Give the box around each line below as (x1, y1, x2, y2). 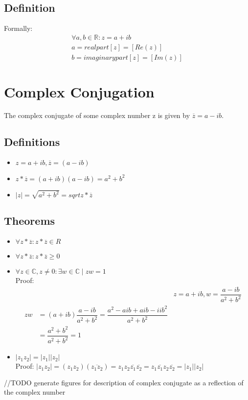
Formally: (4, 23, 33, 33)
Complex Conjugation (4, 82, 155, 102)
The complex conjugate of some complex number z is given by (4, 110, 190, 120)
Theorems (4, 213, 55, 228)
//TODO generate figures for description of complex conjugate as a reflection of (4, 377, 244, 387)
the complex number (4, 387, 66, 397)
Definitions (4, 134, 60, 149)
